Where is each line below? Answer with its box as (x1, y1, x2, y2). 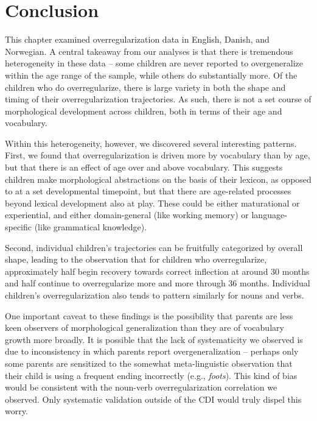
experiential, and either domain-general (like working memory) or (5, 208, 249, 221)
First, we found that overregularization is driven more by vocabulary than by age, (5, 149, 310, 161)
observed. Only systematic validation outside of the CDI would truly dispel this (5, 392, 302, 405)
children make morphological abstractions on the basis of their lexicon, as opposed (5, 172, 312, 185)
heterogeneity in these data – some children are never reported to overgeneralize (5, 57, 304, 69)
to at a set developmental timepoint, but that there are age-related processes (5, 185, 291, 197)
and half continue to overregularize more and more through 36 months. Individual (5, 277, 310, 289)
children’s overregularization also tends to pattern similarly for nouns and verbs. (5, 289, 304, 301)
